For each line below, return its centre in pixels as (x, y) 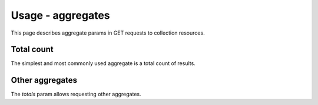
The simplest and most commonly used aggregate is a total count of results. (103, 63)
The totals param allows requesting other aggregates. (76, 94)
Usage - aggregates (60, 15)
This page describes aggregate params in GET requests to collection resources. (108, 33)
